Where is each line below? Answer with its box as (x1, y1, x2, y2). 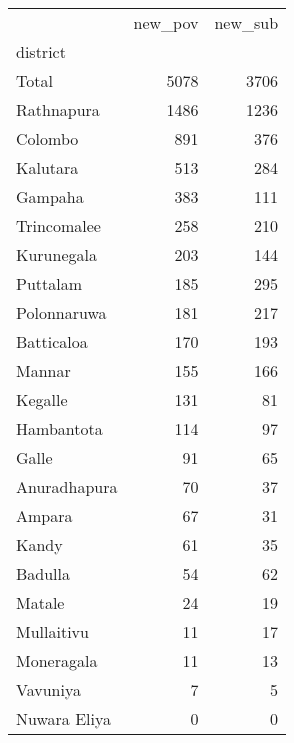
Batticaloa (16, 330, 88, 353)
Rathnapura (16, 98, 100, 121)
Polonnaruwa (16, 301, 107, 324)
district (16, 40, 66, 63)
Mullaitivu (16, 620, 89, 643)
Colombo (16, 127, 79, 150)
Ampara (16, 504, 73, 527)
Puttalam (16, 272, 83, 295)
